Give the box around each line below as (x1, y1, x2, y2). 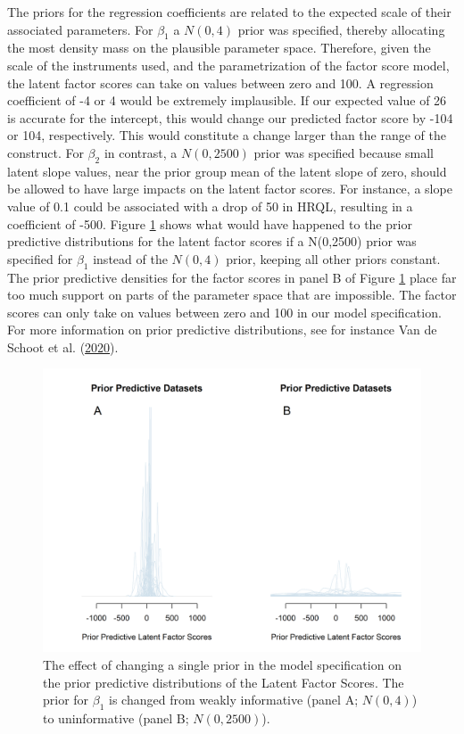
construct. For (7, 143, 84, 161)
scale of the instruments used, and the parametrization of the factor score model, (7, 55, 450, 74)
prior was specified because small (253, 143, 434, 161)
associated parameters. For (7, 20, 153, 38)
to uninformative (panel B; (43, 709, 189, 728)
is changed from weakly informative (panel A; (109, 690, 359, 709)
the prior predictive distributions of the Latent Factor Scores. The (43, 672, 404, 691)
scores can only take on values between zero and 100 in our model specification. (7, 302, 442, 321)
